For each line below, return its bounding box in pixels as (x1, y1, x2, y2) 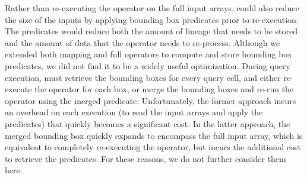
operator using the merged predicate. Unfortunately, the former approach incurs (5, 94, 296, 106)
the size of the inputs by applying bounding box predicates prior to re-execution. (5, 13, 299, 25)
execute (5, 83, 32, 95)
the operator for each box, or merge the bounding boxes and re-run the (34, 83, 294, 95)
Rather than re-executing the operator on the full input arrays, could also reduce (5, 2, 299, 14)
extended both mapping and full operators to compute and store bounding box (5, 48, 292, 60)
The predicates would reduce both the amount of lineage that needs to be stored (5, 25, 298, 37)
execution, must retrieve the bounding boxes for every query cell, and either (5, 71, 281, 83)
